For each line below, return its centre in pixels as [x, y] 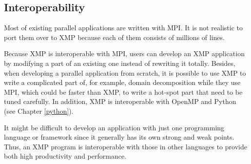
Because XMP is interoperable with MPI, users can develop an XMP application [124, 53]
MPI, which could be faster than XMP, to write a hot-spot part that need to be [123, 92]
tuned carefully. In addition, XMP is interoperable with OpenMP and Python [120, 101]
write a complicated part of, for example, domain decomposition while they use [122, 82]
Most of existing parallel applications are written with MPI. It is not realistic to [123, 28]
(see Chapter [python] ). [39, 111]
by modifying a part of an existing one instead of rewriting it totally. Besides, [120, 63]
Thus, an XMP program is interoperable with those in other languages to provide [125, 146]
